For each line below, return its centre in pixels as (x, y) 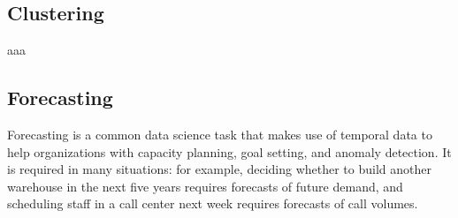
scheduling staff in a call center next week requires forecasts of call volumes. (213, 203)
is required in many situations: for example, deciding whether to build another (219, 169)
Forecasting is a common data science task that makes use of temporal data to (220, 134)
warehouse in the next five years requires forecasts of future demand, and (205, 186)
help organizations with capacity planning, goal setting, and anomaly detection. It (229, 151)
